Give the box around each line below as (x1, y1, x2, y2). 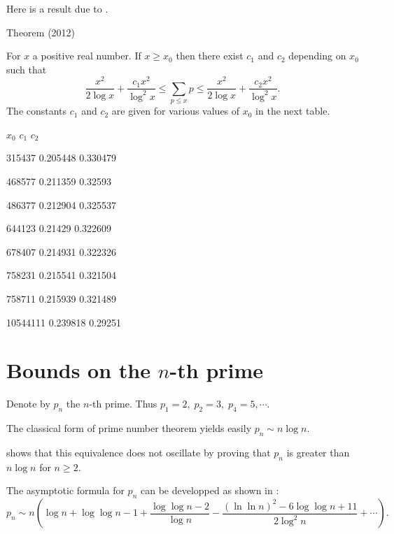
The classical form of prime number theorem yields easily (6, 421, 252, 435)
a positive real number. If (32, 48, 141, 63)
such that (6, 62, 47, 76)
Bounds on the (6, 356, 150, 384)
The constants (6, 103, 67, 118)
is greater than (286, 445, 350, 459)
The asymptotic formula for (6, 483, 125, 498)
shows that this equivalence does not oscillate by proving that (6, 445, 271, 459)
